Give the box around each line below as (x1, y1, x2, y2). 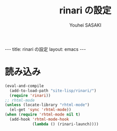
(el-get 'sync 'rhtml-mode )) (9, 107, 72, 113)
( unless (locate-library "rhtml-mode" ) (5, 102, 90, 108)
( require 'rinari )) (9, 93, 51, 98)
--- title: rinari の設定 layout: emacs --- (5, 46, 86, 52)
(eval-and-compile (5, 83, 44, 88)
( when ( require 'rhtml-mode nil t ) (5, 112, 81, 117)
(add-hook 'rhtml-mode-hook (9, 117, 69, 122)
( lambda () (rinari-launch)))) (32, 121, 99, 126)
